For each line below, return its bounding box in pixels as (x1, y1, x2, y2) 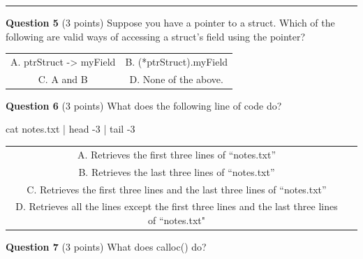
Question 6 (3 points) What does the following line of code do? (6, 98, 282, 112)
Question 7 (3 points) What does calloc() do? (6, 239, 207, 254)
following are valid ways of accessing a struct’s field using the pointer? (6, 29, 306, 43)
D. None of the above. (129, 71, 223, 86)
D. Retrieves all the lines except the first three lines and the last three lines (15, 199, 338, 214)
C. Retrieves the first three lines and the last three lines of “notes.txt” (27, 182, 327, 196)
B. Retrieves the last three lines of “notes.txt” (78, 164, 275, 179)
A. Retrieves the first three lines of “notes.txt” (77, 147, 276, 161)
